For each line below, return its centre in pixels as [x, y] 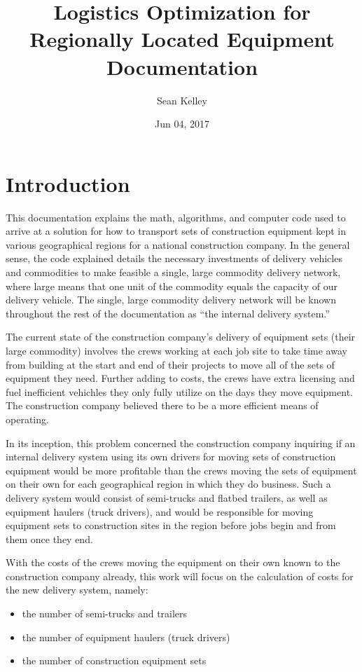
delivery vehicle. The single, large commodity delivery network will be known [171, 300]
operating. [27, 419]
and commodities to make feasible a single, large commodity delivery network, [173, 272]
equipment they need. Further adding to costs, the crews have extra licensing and [180, 378]
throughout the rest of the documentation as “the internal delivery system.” [168, 313]
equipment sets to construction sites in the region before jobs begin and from [171, 525]
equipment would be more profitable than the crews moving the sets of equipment [181, 470]
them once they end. [49, 539]
